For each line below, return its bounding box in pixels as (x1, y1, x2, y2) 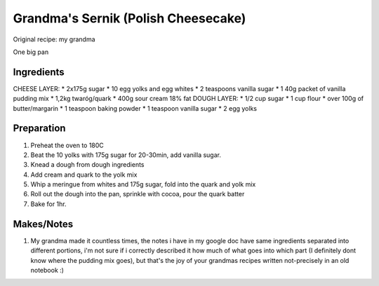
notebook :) (30, 266, 65, 274)
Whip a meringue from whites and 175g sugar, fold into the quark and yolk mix (30, 180, 256, 189)
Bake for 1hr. (30, 200, 67, 208)
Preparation (13, 123, 66, 135)
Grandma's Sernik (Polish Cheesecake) (13, 11, 246, 26)
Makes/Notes (13, 218, 74, 230)
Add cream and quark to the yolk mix (30, 170, 138, 179)
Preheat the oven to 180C (30, 141, 105, 149)
